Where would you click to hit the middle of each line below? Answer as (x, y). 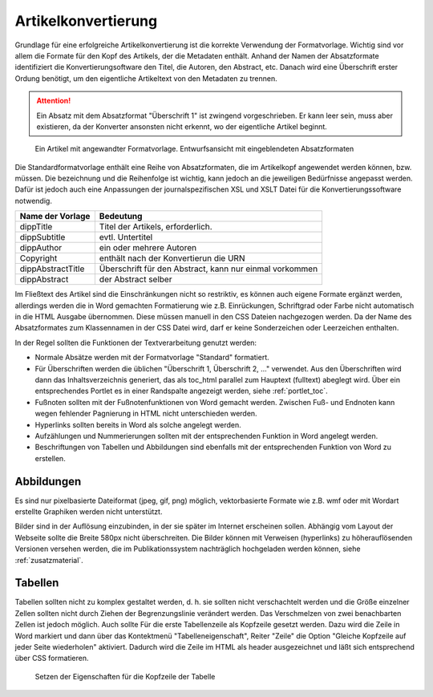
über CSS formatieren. (52, 659)
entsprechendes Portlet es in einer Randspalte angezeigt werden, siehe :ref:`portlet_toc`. (181, 391)
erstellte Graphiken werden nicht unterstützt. (89, 512)
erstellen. (50, 458)
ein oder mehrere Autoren (148, 248)
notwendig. (33, 201)
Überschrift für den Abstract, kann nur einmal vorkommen (208, 269)
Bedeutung (121, 217)
